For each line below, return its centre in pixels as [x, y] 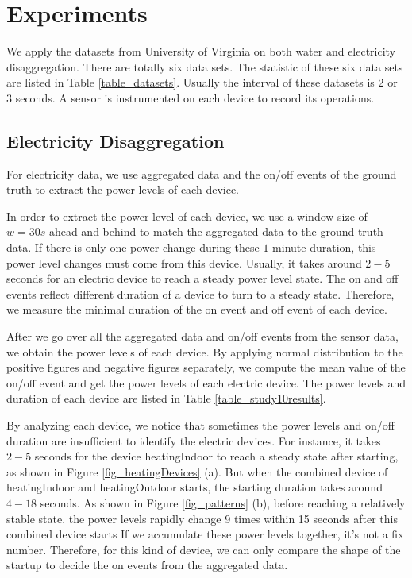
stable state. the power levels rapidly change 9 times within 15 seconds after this [202, 518]
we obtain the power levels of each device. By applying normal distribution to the [205, 351]
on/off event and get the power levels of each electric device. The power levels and [206, 382]
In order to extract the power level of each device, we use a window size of [187, 216]
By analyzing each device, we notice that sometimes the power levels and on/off [200, 425]
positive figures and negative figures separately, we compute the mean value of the [206, 367]
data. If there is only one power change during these [133, 247]
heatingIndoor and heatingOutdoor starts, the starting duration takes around [194, 487]
